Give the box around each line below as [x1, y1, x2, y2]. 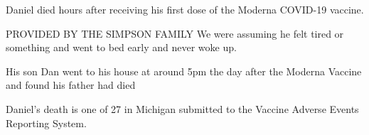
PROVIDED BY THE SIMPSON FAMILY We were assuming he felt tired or [6, 26, 344, 40]
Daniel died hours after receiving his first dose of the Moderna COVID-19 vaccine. [6, 2, 364, 16]
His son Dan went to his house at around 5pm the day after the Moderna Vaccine [6, 63, 362, 78]
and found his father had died [6, 77, 136, 92]
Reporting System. [6, 115, 87, 130]
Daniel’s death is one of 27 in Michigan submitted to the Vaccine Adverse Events [6, 101, 359, 116]
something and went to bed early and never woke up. [6, 40, 237, 55]
